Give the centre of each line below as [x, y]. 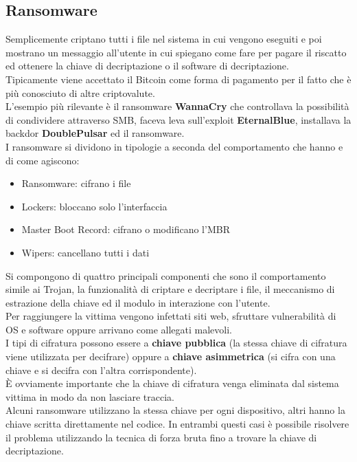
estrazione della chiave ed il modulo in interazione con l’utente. [138, 302]
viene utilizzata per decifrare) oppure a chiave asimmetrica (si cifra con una [171, 356]
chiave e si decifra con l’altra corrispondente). [101, 370]
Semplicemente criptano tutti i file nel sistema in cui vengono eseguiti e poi [164, 39]
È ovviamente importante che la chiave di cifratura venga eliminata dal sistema [172, 383]
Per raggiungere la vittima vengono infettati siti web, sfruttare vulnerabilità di [171, 316]
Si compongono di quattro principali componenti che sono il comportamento [166, 275]
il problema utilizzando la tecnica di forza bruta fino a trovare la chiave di [161, 437]
